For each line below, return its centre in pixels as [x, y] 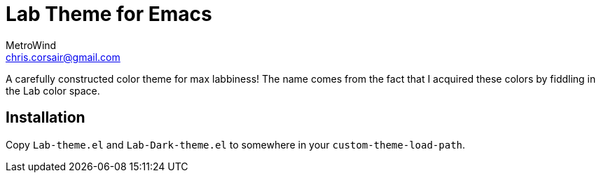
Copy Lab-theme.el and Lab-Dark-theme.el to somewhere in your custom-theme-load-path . [236, 144]
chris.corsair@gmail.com [63, 57]
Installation [46, 118]
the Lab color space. [53, 90]
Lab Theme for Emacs [109, 14]
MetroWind [31, 45]
